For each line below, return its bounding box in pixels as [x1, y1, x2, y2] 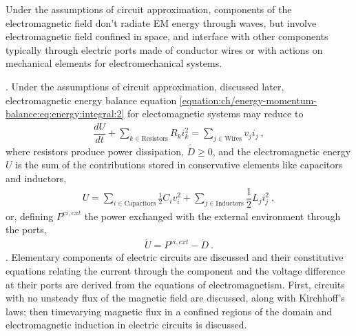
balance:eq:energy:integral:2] [6, 106, 125, 121]
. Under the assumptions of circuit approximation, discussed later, [6, 79, 284, 93]
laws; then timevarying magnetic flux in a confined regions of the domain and [6, 304, 333, 318]
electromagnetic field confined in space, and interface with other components [6, 29, 328, 43]
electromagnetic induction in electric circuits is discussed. [6, 317, 247, 332]
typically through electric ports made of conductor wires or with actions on [6, 42, 323, 57]
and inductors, [6, 171, 67, 186]
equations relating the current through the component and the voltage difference [6, 264, 346, 278]
